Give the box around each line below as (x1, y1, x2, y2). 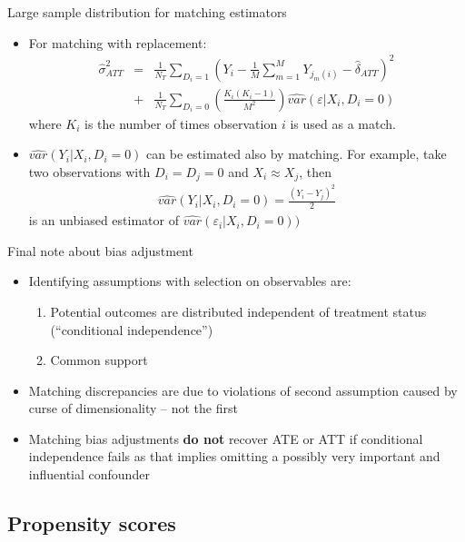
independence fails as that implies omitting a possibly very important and (28, 447, 440, 466)
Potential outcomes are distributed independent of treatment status (50, 301, 427, 320)
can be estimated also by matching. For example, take (146, 144, 447, 163)
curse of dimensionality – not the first (28, 399, 238, 418)
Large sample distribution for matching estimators (7, 3, 287, 21)
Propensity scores (7, 509, 176, 537)
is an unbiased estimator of (28, 211, 179, 230)
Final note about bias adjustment (7, 241, 193, 260)
